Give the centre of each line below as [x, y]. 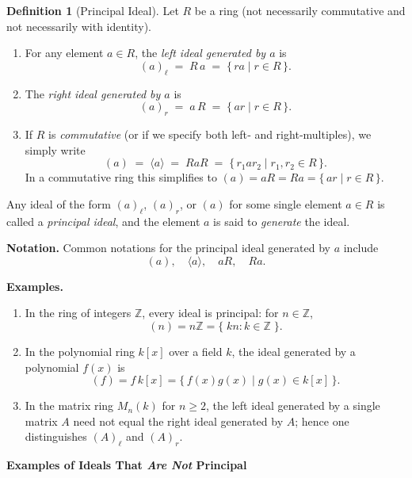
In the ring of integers [78, 313]
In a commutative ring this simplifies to [121, 177]
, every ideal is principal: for [210, 313]
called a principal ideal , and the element [103, 221]
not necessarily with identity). [79, 26]
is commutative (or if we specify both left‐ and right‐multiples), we [210, 134]
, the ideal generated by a [294, 351]
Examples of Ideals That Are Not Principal [127, 465]
